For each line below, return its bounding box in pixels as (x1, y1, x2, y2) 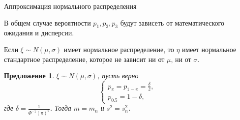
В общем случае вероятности (4, 17, 91, 28)
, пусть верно (97, 70, 139, 81)
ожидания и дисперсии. (4, 28, 74, 38)
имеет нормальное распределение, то (63, 44, 174, 54)
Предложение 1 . (4, 70, 55, 81)
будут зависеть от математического (120, 17, 224, 28)
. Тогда (50, 103, 71, 113)
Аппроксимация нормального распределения (4, 1, 137, 11)
